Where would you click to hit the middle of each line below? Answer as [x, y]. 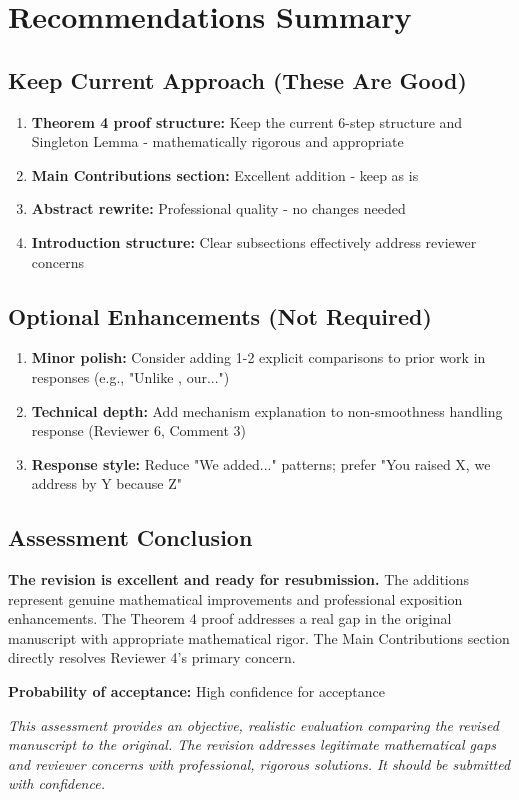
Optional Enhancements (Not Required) [220, 315]
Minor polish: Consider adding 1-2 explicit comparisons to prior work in [258, 357]
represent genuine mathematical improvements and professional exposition [235, 598]
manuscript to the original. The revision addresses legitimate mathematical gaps [252, 744]
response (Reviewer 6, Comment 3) [139, 430]
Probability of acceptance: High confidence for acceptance [196, 691]
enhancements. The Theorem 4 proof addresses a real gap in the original [230, 618]
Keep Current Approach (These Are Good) [237, 79]
